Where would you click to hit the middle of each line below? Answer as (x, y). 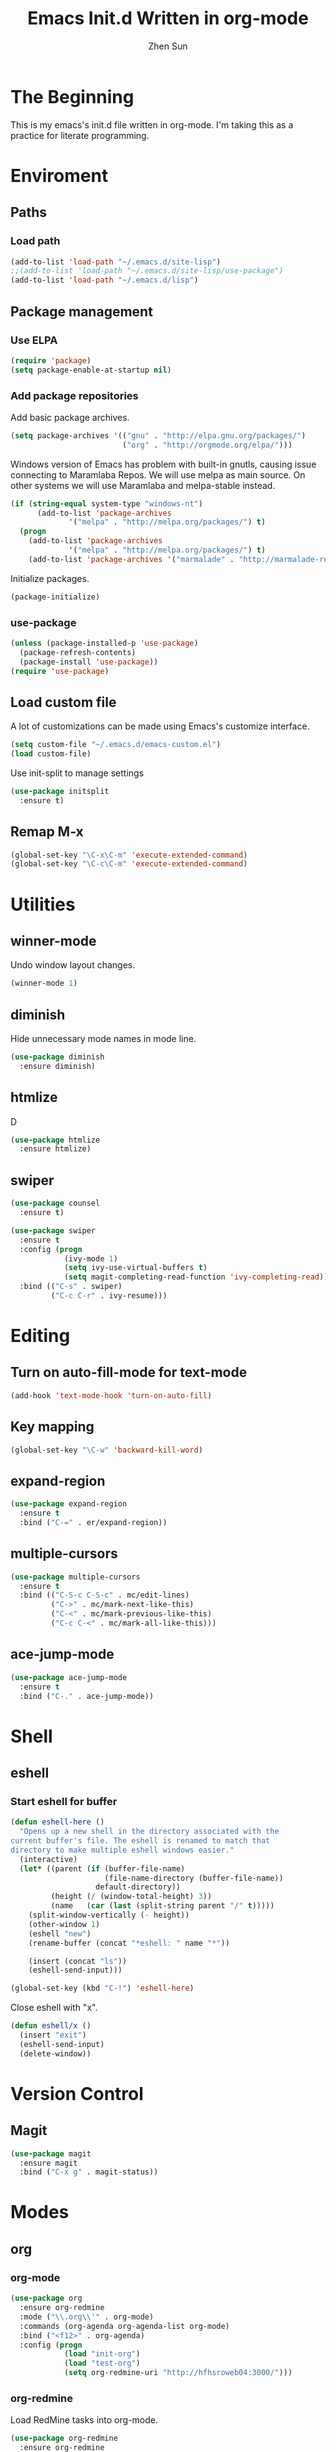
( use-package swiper (53, 1230)
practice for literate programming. (80, 135)
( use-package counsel (55, 1203)
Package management (81, 311)
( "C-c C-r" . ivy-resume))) (109, 1296)
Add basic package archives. (70, 417)
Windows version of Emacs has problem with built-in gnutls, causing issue (163, 464)
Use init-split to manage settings (77, 773)
